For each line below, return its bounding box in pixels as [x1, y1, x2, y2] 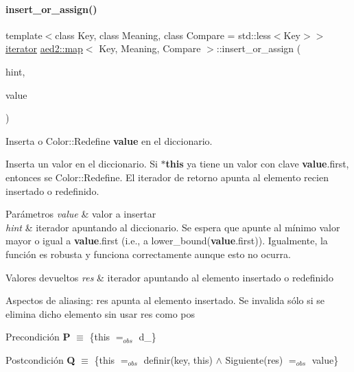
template [5, 27, 43, 42]
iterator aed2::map [5, 41, 83, 56]
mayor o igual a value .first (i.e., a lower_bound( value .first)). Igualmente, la [5, 233, 328, 248]
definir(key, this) [143, 352, 213, 367]
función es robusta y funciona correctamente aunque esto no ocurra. [5, 246, 291, 261]
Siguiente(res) [225, 352, 283, 367]
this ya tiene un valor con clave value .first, [165, 156, 349, 171]
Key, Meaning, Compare [99, 41, 201, 56]
